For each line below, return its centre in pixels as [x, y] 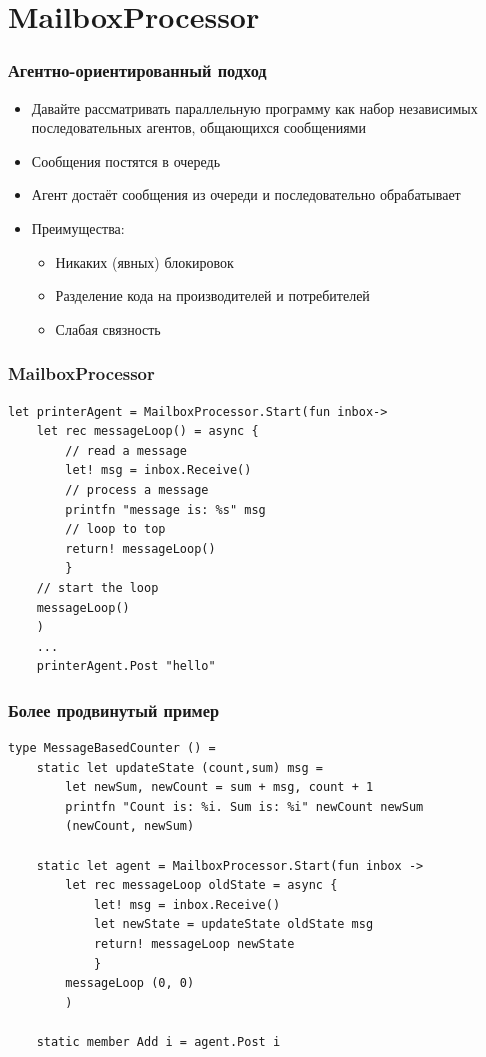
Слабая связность [108, 328]
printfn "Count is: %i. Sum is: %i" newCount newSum [244, 806]
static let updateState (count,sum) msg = [179, 767]
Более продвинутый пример [114, 709]
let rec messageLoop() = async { [147, 431]
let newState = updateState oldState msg [233, 924]
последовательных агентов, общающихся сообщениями [198, 127]
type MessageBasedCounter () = [112, 748]
